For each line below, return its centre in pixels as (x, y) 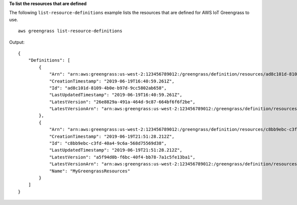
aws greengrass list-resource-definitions (70, 31)
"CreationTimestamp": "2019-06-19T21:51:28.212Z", (112, 136)
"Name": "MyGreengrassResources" (90, 171)
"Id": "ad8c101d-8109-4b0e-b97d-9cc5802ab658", (108, 88)
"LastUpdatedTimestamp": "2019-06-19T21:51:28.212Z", (116, 150)
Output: (17, 42)
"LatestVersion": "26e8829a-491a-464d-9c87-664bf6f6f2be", (122, 102)
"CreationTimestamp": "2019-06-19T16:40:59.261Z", (112, 81)
